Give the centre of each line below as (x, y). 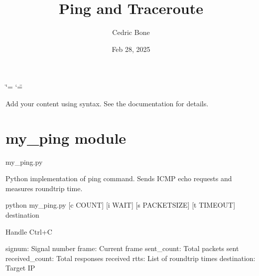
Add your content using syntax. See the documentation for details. (107, 103)
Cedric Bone (131, 32)
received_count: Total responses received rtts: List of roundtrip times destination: (130, 258)
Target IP (20, 268)
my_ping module (66, 138)
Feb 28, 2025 (131, 49)
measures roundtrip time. (44, 188)
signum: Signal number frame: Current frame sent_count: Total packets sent (122, 248)
